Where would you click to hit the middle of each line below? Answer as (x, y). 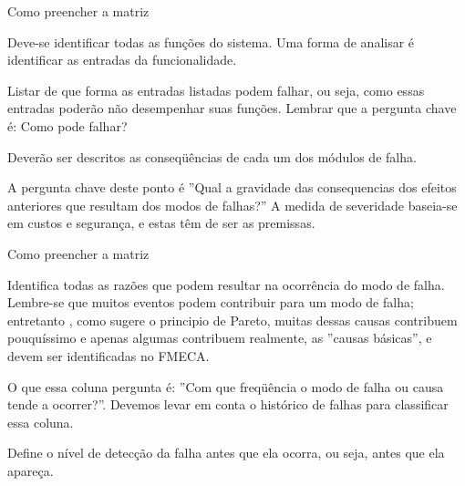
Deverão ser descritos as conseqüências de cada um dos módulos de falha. (212, 156)
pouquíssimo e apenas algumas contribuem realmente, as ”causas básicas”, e (220, 338)
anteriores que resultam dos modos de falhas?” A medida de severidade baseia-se (232, 205)
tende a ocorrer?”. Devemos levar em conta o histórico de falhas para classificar (228, 404)
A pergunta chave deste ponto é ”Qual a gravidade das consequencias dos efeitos (232, 187)
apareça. (31, 470)
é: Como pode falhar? (67, 125)
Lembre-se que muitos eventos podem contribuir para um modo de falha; (211, 302)
